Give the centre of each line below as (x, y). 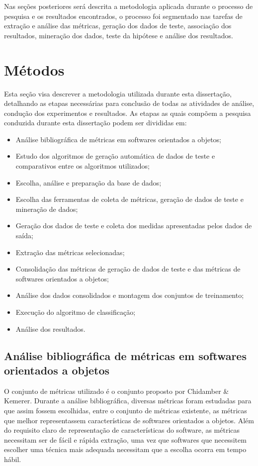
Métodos (34, 69)
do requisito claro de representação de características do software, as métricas (122, 430)
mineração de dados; (47, 209)
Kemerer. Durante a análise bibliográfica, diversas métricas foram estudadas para (128, 401)
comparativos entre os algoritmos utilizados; (83, 166)
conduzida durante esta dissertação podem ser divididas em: (95, 123)
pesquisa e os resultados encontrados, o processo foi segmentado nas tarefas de (123, 16)
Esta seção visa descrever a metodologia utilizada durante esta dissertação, (118, 93)
